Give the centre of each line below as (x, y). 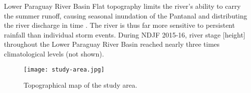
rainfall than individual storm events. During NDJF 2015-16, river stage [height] (125, 34)
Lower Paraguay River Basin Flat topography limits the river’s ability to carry (122, 6)
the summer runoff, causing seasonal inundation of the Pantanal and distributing (126, 15)
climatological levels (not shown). (54, 53)
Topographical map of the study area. (81, 85)
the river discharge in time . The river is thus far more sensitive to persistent (120, 25)
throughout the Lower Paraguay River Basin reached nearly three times (112, 44)
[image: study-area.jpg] (64, 69)
